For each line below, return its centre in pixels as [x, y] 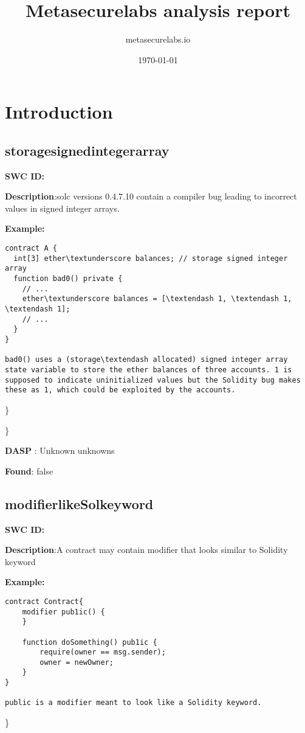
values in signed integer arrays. [62, 208]
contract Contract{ [44, 601]
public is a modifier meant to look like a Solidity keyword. [133, 703]
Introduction [59, 112]
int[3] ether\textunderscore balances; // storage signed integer [151, 258]
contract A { [31, 248]
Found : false [29, 471]
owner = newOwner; [77, 662]
